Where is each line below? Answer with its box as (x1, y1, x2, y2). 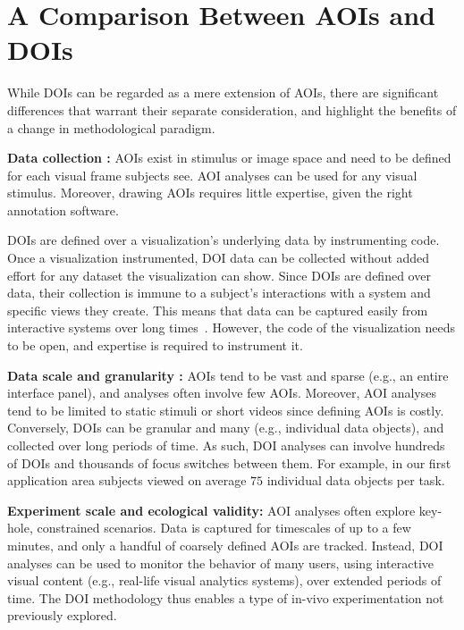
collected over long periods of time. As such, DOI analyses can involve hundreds (7, 436, 445, 454)
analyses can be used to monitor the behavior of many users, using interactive (7, 553, 434, 572)
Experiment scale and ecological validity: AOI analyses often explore (7, 500, 416, 519)
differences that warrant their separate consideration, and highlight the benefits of (7, 100, 457, 119)
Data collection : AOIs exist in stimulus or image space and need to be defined (7, 148, 451, 167)
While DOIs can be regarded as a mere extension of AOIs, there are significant (7, 83, 439, 102)
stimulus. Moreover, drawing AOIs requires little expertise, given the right (7, 183, 413, 202)
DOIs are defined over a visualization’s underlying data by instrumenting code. (7, 231, 440, 249)
